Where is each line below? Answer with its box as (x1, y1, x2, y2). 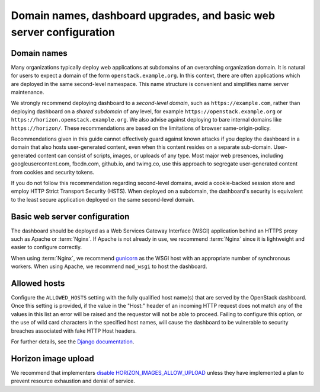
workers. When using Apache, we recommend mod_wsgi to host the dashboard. (11, 263, 207, 270)
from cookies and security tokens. (11, 168, 95, 176)
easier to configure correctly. (11, 244, 82, 251)
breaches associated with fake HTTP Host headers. (11, 327, 137, 334)
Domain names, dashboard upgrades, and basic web (11, 9, 276, 22)
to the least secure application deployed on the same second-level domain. (11, 196, 195, 203)
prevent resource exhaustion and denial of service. (11, 377, 136, 385)
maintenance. (11, 89, 44, 96)
